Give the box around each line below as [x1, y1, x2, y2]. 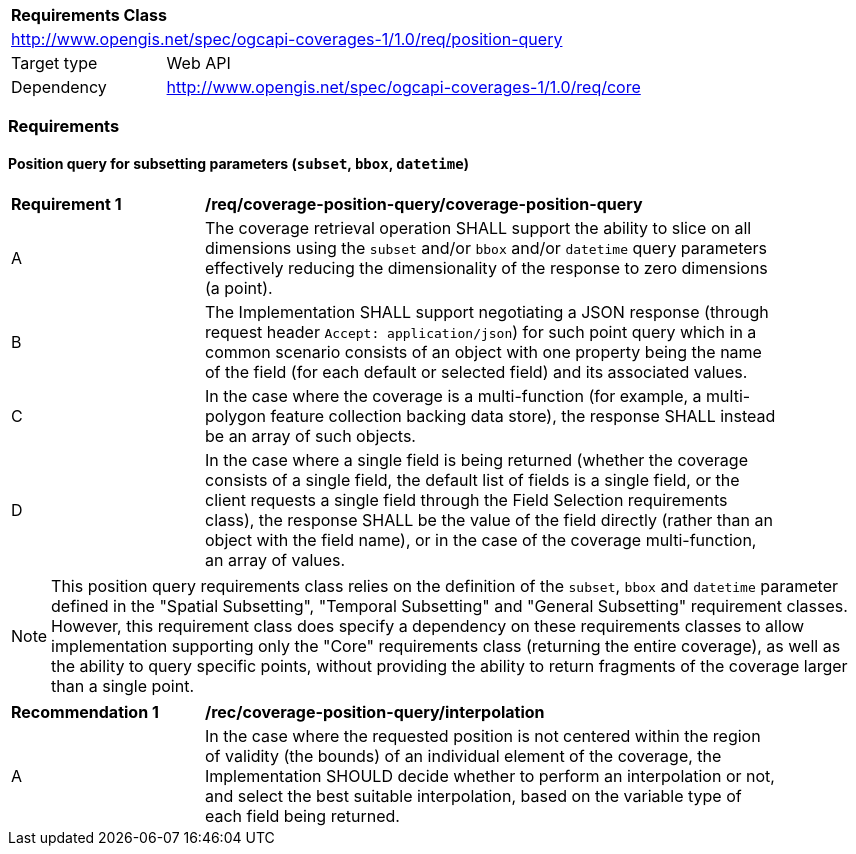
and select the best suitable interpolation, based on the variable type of [205, 785, 742, 806]
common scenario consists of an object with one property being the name [205, 341, 762, 362]
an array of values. [205, 549, 346, 570]
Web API [166, 53, 231, 73]
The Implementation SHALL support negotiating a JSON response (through [205, 301, 769, 322]
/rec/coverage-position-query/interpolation [205, 701, 545, 722]
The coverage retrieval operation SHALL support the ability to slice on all [205, 217, 752, 238]
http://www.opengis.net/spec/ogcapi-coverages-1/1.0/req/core [166, 77, 641, 97]
